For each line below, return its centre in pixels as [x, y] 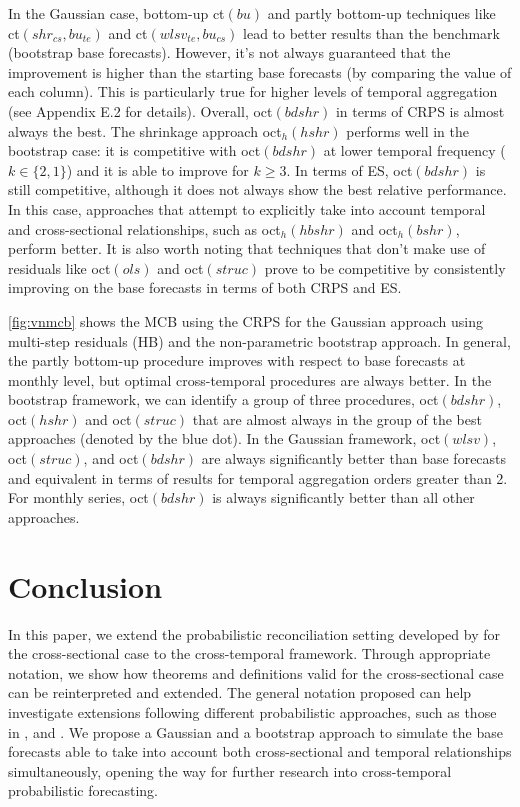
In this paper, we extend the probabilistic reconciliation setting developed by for [254, 633]
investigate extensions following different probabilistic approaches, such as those [252, 711]
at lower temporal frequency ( [414, 150]
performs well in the [407, 130]
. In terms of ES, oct [349, 169]
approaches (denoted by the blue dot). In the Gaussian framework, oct [224, 438]
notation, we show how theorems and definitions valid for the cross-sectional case [256, 672]
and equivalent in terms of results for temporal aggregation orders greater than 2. [258, 477]
